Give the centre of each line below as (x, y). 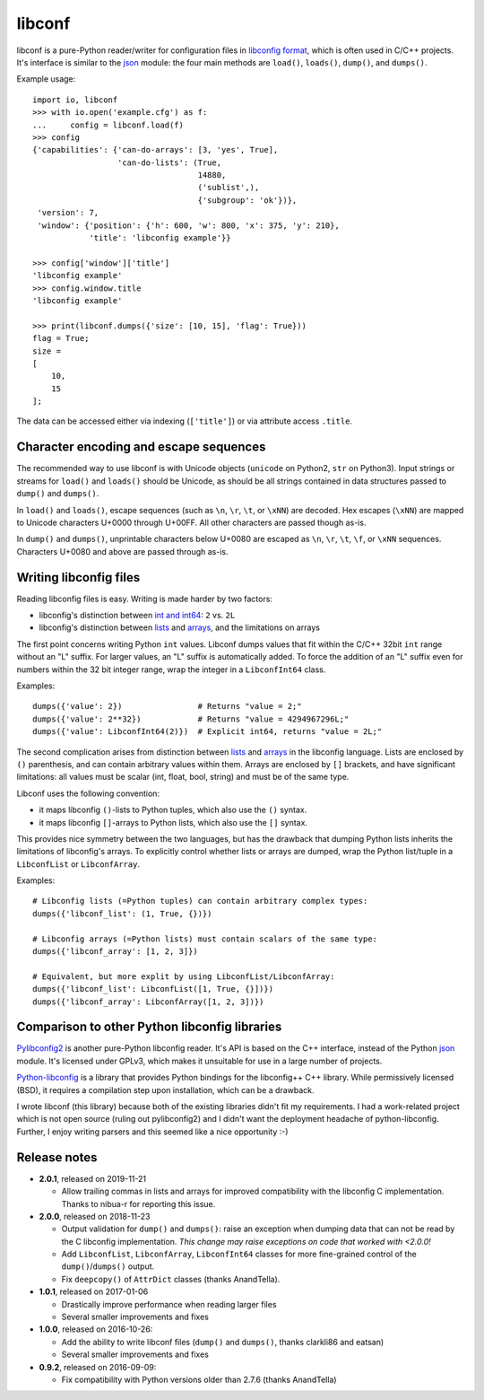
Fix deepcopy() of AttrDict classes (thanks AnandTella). (171, 1279)
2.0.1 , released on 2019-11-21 (93, 1178)
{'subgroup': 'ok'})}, (247, 200)
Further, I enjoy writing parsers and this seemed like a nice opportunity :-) (152, 1132)
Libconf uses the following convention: (88, 793)
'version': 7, (68, 213)
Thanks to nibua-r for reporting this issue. (138, 1203)
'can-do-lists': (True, (169, 162)
